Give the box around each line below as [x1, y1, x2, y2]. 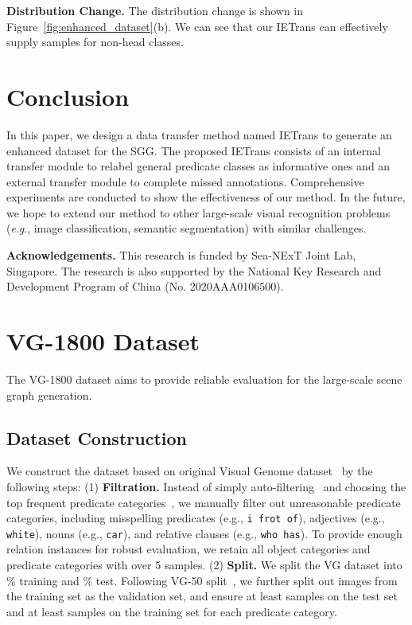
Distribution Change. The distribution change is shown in [6, 2, 304, 18]
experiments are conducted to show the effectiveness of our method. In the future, [6, 189, 406, 205]
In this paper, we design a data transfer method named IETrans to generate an [6, 126, 392, 143]
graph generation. [6, 386, 92, 403]
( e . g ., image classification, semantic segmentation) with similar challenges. [6, 220, 367, 236]
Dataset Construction [6, 425, 187, 450]
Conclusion [6, 80, 130, 112]
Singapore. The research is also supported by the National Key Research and [6, 262, 382, 279]
